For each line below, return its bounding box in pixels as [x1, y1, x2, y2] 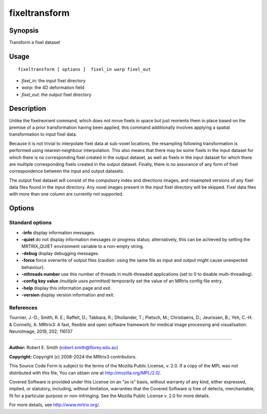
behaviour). [21, 264, 45, 270]
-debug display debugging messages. [21, 250, 100, 256]
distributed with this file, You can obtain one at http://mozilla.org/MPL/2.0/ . [9, 369, 162, 376]
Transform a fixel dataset [9, 40, 60, 46]
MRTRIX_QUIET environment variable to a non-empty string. [21, 243, 144, 250]
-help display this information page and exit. [21, 285, 112, 291]
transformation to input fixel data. [9, 131, 77, 137]
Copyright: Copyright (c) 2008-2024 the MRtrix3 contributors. [9, 354, 137, 360]
